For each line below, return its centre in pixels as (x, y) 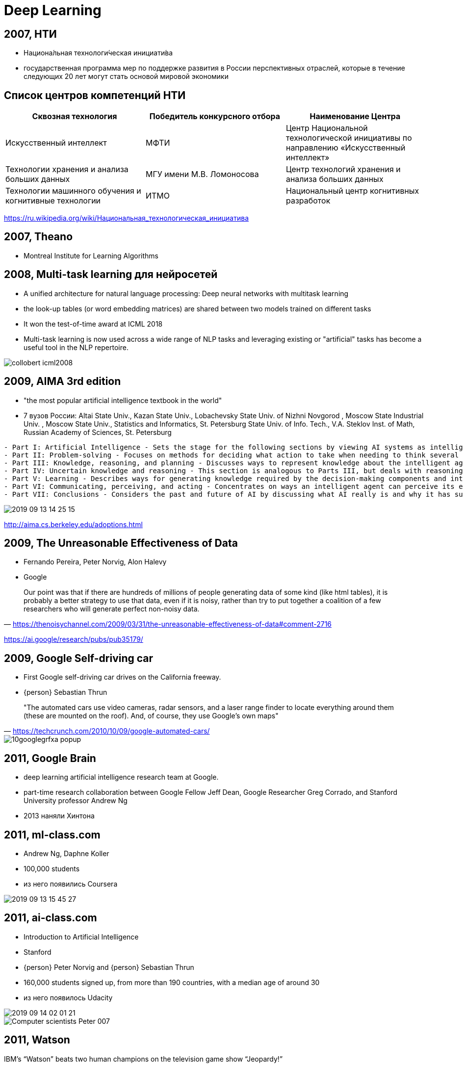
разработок (308, 201)
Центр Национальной (327, 128)
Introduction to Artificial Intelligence (81, 937)
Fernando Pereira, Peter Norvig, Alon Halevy (95, 562)
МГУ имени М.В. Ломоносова (202, 174)
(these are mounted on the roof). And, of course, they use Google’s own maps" (151, 716)
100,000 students (52, 868)
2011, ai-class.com (51, 918)
